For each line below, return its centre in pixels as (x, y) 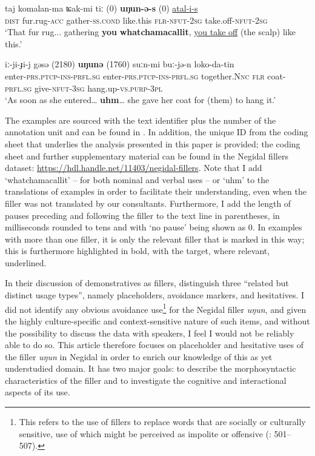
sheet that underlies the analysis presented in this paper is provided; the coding (153, 143)
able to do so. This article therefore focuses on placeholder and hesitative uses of (154, 345)
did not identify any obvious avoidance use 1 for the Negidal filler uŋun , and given (156, 308)
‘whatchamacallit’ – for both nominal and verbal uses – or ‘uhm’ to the (137, 179)
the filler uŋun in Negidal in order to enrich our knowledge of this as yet (139, 356)
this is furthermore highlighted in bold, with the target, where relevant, (138, 251)
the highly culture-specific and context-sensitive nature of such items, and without (157, 320)
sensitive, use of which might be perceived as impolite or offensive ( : (145, 433)
